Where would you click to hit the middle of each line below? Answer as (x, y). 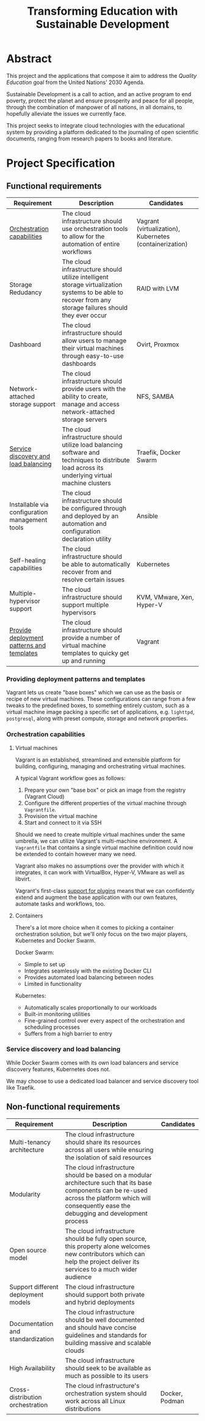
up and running (84, 661)
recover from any (87, 300)
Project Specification (61, 163)
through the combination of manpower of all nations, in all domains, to (94, 107)
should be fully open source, (106, 1238)
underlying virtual (87, 475)
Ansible (147, 516)
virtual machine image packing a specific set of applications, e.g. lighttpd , (100, 712)
